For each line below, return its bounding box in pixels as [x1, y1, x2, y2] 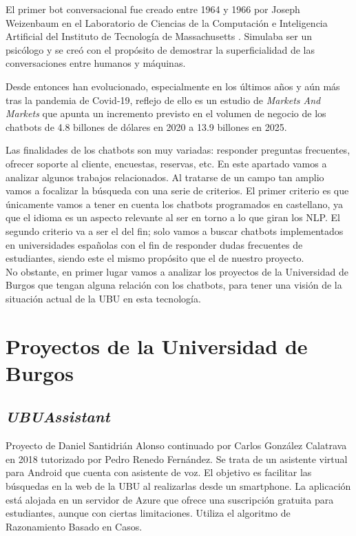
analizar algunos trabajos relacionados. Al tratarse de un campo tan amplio [6, 169, 324, 184]
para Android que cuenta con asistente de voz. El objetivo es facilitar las [6, 465, 312, 480]
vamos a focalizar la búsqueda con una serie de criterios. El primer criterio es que [6, 183, 349, 198]
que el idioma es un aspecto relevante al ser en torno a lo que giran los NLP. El [6, 210, 340, 225]
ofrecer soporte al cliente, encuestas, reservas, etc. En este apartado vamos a [6, 156, 327, 170]
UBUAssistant [6, 406, 110, 427]
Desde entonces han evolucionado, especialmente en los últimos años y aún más [6, 79, 340, 93]
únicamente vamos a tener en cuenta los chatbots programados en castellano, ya [6, 196, 344, 211]
